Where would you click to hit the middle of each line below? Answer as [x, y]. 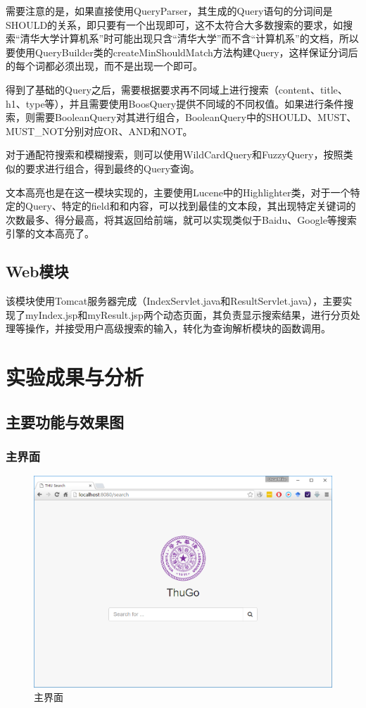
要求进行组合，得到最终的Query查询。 [112, 168]
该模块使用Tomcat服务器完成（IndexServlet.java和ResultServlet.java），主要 [174, 301]
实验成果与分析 [75, 377]
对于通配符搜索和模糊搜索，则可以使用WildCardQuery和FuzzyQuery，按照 [175, 154]
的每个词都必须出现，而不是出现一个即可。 [104, 66]
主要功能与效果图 [65, 421]
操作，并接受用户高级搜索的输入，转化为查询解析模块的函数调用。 [178, 328]
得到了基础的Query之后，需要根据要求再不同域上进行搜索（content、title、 [177, 89]
